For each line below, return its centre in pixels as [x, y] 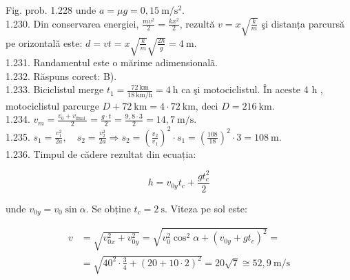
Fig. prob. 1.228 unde [51, 10]
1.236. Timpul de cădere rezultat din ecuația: [101, 153]
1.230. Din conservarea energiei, [72, 23]
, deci [207, 105]
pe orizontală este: [44, 42]
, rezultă [197, 23]
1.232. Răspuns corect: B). [61, 76]
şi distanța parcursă [303, 23]
